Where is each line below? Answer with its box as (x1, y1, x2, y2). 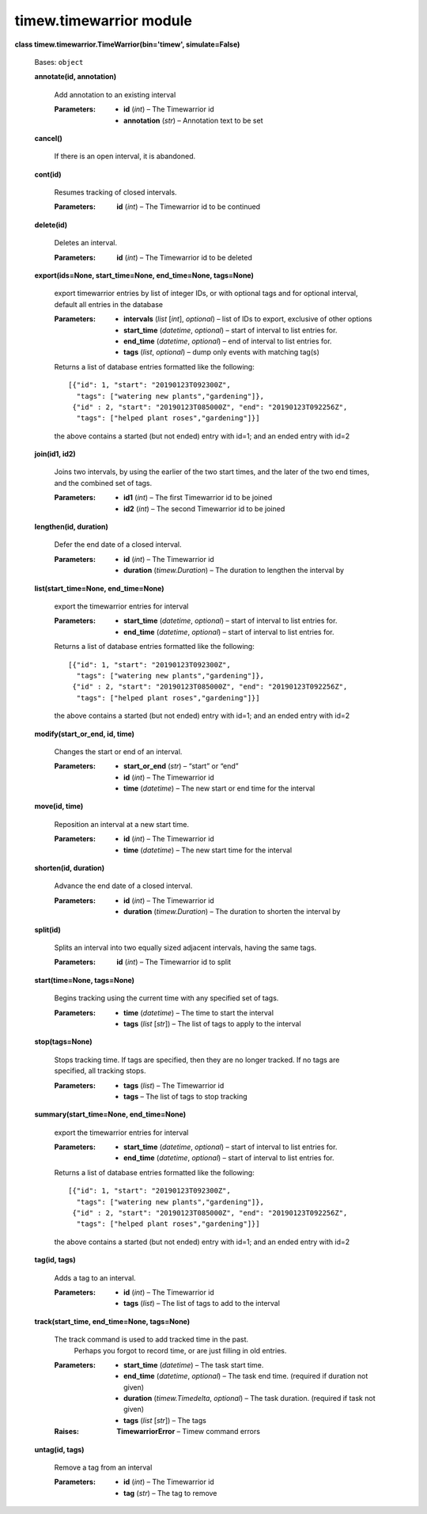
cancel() (34, 133, 63, 142)
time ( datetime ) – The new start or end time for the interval (123, 784, 316, 793)
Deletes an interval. (54, 238, 118, 248)
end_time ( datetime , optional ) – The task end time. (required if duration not (123, 1372, 368, 1381)
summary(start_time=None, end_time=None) (34, 1110, 186, 1119)
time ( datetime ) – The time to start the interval (123, 1007, 274, 1017)
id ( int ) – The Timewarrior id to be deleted (116, 252, 252, 262)
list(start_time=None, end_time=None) (34, 583, 164, 593)
